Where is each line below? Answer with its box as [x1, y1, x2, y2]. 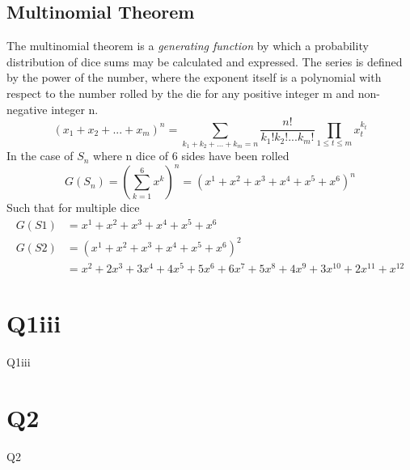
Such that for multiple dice [6, 199, 140, 216]
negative [6, 100, 48, 117]
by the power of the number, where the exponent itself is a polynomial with [6, 69, 382, 86]
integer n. [51, 100, 99, 117]
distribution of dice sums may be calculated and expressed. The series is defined [6, 53, 403, 70]
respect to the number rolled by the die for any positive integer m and [6, 84, 355, 101]
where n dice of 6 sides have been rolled [93, 147, 290, 164]
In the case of [6, 147, 74, 164]
